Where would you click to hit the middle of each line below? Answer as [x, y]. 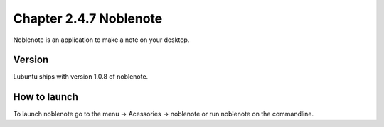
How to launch [46, 97]
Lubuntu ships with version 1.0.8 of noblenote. [81, 77]
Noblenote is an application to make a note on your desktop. [101, 40]
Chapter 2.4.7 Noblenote [88, 18]
